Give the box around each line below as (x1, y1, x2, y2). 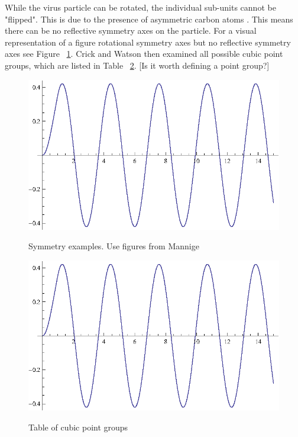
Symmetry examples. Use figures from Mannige (28, 240, 199, 252)
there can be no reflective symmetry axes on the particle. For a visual (5, 24, 257, 37)
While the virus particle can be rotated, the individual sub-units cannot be (5, 1, 276, 13)
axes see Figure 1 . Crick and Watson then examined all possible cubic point (5, 47, 283, 60)
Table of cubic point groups (28, 420, 128, 433)
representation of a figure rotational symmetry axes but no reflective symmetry (5, 36, 291, 48)
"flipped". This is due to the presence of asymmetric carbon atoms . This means (5, 12, 293, 25)
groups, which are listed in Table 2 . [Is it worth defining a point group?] (5, 59, 270, 71)
